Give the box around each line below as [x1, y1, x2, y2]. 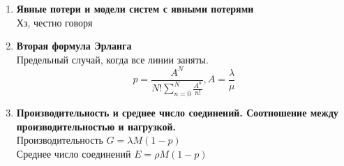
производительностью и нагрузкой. [16, 119, 177, 133]
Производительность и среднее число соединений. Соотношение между [16, 105, 338, 120]
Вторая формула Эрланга [16, 38, 132, 53]
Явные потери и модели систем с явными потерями [16, 1, 254, 15]
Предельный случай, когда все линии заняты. [16, 52, 209, 66]
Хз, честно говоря [16, 15, 93, 29]
